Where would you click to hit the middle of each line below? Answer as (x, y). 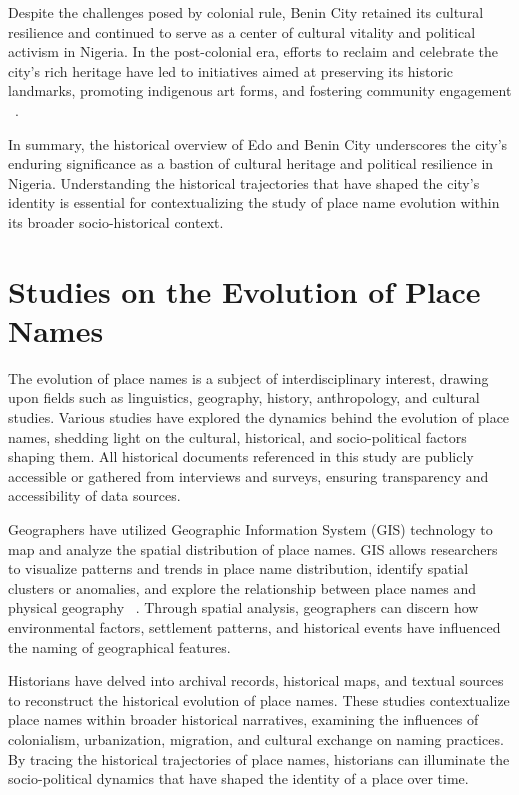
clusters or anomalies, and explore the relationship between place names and (242, 587)
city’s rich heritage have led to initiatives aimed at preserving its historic (231, 70)
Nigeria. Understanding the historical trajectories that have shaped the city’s (244, 182)
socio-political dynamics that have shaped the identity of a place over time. (238, 778)
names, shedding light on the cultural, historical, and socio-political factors (237, 436)
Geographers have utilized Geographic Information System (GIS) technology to (250, 529)
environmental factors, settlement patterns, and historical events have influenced (254, 626)
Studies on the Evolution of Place (244, 290)
